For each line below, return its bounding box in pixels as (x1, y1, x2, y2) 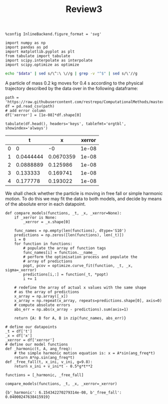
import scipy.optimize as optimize (5, 62, 79, 67)
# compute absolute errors (14, 302, 70, 308)
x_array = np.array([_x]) (14, 294, 68, 299)
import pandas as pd (5, 45, 48, 50)
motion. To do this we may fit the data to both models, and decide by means (5, 196, 162, 202)
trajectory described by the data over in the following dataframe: (5, 85, 138, 91)
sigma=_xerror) (5, 267, 37, 273)
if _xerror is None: (14, 215, 57, 220)
